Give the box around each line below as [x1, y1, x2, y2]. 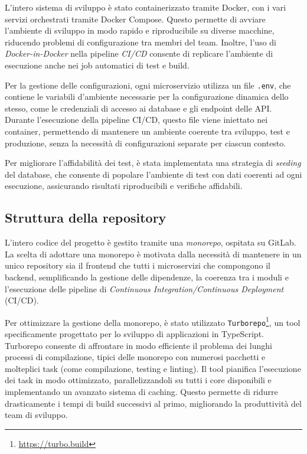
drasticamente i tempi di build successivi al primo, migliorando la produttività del [5, 397, 302, 409]
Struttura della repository [5, 208, 166, 227]
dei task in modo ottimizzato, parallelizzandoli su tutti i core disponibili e [5, 374, 272, 386]
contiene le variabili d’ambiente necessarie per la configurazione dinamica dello [5, 90, 289, 103]
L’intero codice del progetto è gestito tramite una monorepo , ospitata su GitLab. [5, 236, 296, 249]
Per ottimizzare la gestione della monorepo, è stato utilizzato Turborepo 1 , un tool [5, 314, 301, 328]
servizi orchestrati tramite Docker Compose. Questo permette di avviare [5, 12, 266, 25]
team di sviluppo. [5, 409, 68, 421]
